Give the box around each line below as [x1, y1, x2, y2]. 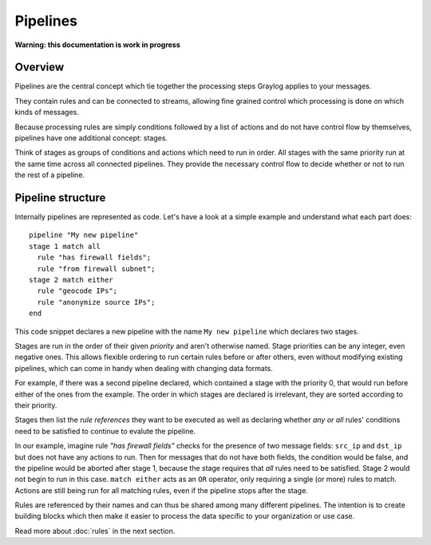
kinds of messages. [14, 108, 79, 117]
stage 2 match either [29, 275, 113, 285]
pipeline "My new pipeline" [29, 231, 139, 239]
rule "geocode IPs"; [37, 286, 118, 295]
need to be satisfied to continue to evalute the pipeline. [14, 426, 196, 436]
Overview [14, 61, 65, 74]
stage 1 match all [29, 242, 101, 251]
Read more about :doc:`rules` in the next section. [14, 526, 176, 535]
